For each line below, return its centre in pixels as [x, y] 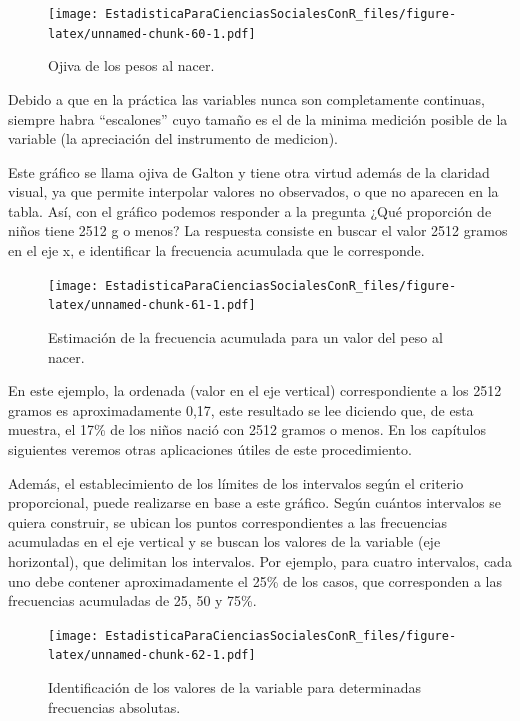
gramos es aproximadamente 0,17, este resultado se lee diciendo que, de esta [241, 409]
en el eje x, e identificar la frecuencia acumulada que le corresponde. [216, 250]
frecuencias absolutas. [114, 706]
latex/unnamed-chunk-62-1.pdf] [152, 655]
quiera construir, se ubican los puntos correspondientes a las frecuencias [228, 521]
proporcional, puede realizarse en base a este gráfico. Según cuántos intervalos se [254, 502]
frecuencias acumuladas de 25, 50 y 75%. [132, 600]
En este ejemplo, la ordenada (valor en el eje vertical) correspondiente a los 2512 [255, 390]
